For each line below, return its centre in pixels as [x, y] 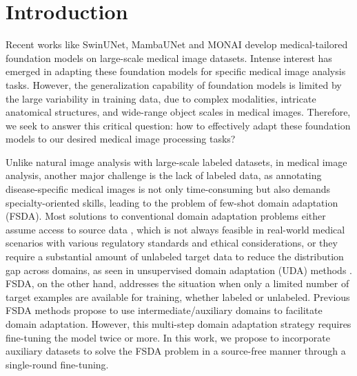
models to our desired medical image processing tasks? [121, 139]
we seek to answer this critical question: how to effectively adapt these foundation [178, 125]
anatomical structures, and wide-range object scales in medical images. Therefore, [178, 112]
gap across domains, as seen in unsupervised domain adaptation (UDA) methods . [179, 270]
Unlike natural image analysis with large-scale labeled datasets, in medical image [176, 161]
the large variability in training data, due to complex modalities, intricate [161, 98]
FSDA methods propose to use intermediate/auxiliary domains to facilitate [164, 310]
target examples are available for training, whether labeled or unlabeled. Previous [178, 296]
